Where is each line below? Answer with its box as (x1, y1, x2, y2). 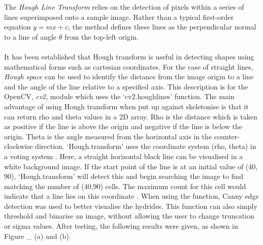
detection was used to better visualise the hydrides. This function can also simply (4, 200, 257, 211)
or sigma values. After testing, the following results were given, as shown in (4, 221, 238, 231)
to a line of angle (4, 31, 57, 42)
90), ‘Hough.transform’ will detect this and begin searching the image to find (4, 171, 243, 181)
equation (4, 21, 31, 32)
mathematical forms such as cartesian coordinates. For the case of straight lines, (4, 61, 253, 72)
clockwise (4, 141, 33, 151)
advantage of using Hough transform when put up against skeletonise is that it (4, 101, 249, 111)
